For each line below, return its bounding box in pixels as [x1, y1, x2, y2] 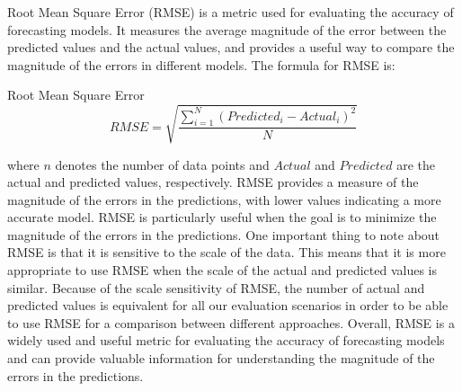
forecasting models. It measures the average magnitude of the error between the [7, 20, 447, 39]
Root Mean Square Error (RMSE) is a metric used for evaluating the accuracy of [7, 3, 454, 21]
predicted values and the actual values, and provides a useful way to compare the [7, 38, 455, 57]
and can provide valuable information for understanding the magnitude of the [7, 349, 435, 368]
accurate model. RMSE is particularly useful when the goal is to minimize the [7, 208, 437, 227]
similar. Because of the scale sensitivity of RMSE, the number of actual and [7, 278, 425, 297]
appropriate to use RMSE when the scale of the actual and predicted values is [7, 261, 437, 280]
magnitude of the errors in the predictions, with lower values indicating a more [7, 190, 441, 209]
